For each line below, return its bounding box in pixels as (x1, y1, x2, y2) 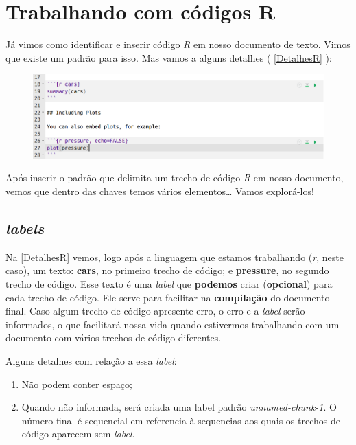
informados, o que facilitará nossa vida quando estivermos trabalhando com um (5, 317, 340, 331)
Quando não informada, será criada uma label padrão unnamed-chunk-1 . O (21, 400, 337, 414)
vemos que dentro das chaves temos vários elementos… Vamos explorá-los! (5, 184, 314, 198)
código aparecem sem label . (21, 426, 135, 441)
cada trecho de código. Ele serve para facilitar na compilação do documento (5, 290, 330, 304)
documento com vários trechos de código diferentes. (5, 330, 222, 345)
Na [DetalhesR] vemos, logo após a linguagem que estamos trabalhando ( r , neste (5, 249, 344, 264)
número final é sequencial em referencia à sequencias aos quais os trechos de (21, 413, 340, 427)
